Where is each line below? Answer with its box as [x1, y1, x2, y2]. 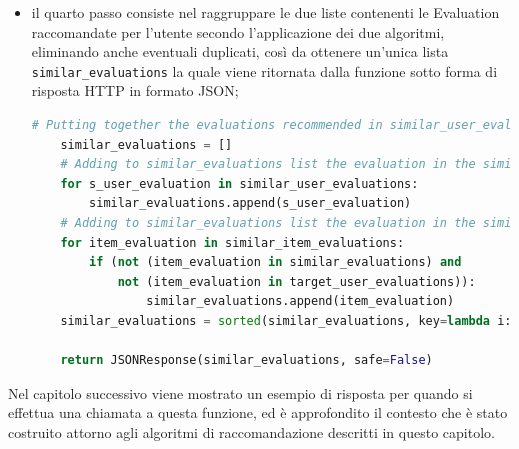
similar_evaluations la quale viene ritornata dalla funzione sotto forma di [31, 60, 498, 81]
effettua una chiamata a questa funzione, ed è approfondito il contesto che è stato [8, 402, 508, 423]
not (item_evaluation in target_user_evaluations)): [117, 274, 476, 289]
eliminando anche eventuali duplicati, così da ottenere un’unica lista [31, 41, 449, 62]
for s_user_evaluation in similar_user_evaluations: [60, 176, 419, 191]
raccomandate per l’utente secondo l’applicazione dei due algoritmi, [31, 21, 445, 42]
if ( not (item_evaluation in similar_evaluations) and [89, 255, 462, 270]
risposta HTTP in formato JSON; [31, 80, 239, 101]
